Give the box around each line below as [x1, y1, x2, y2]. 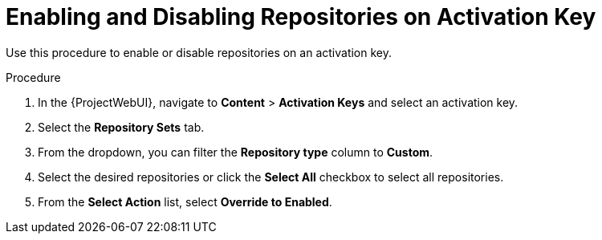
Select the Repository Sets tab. [38, 120, 205, 134]
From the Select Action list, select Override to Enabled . [38, 194, 332, 209]
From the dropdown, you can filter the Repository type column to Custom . [38, 144, 433, 159]
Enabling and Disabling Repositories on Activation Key [6, 3, 596, 31]
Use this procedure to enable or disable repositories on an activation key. [6, 45, 393, 59]
